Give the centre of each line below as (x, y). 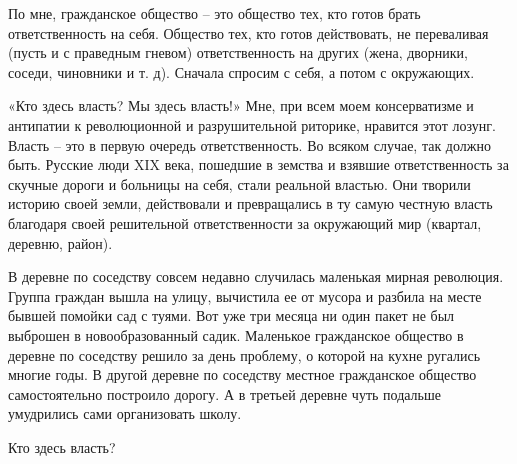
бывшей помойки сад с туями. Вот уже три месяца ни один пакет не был (231, 315)
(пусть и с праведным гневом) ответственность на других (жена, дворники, (238, 52)
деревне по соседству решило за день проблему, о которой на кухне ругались (244, 354)
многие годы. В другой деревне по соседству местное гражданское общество (242, 374)
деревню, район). (60, 242)
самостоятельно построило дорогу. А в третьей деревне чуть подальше (224, 393)
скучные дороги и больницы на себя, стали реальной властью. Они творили (239, 183)
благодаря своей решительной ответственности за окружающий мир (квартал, (245, 222)
